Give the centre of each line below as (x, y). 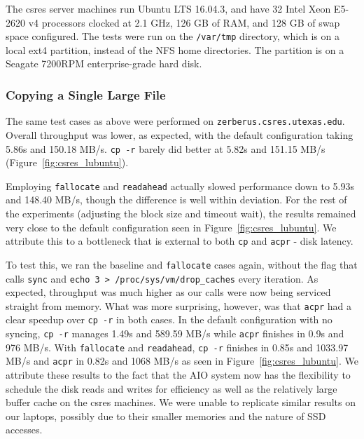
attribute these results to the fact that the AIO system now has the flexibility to (178, 375)
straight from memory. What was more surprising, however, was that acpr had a (179, 305)
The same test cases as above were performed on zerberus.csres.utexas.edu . (175, 121)
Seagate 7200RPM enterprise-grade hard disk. (104, 63)
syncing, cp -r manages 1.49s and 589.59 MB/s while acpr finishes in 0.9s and (175, 333)
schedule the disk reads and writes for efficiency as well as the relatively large (171, 388)
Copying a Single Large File (86, 94)
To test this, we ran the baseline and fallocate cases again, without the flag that (182, 264)
